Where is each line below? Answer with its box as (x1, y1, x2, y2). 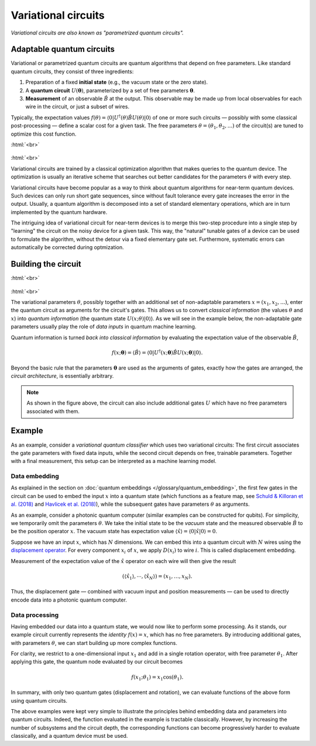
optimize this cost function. (11, 130, 77, 137)
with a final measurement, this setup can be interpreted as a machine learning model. (11, 458, 217, 465)
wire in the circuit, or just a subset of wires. (25, 103, 130, 110)
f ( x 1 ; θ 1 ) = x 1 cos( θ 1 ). (130, 674, 184, 682)
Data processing (11, 611, 59, 619)
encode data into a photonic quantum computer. (11, 596, 127, 603)
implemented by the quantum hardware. (11, 208, 108, 216)
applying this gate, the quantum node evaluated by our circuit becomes (11, 658, 183, 665)
